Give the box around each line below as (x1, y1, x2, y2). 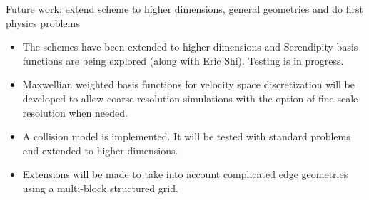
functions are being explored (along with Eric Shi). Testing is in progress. (22, 53, 344, 68)
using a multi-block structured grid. (22, 180, 178, 195)
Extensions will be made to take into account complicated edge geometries (22, 167, 348, 181)
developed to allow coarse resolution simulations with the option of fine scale (22, 90, 358, 105)
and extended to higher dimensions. (22, 142, 178, 157)
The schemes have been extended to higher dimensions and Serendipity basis (22, 39, 358, 54)
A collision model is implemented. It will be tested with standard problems (22, 129, 350, 144)
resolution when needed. (22, 105, 128, 120)
